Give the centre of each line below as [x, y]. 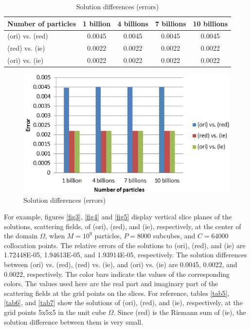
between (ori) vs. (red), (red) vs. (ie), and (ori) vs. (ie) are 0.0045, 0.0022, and [121, 264]
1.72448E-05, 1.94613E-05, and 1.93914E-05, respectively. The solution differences [125, 255]
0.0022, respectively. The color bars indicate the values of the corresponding [117, 274]
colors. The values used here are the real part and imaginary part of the [111, 283]
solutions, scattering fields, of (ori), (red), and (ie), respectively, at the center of [123, 226]
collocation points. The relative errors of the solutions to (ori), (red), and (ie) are [125, 245]
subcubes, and [174, 236]
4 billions [133, 23]
